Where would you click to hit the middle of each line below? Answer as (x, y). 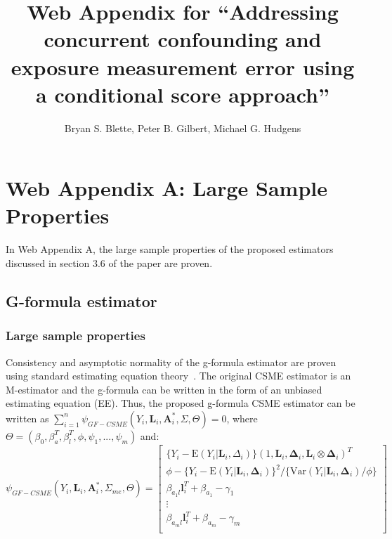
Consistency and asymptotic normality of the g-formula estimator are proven (171, 362)
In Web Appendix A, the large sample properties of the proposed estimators (170, 249)
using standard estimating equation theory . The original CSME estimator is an (178, 376)
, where (242, 418)
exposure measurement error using (183, 66)
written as (27, 418)
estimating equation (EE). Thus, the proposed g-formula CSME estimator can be (181, 403)
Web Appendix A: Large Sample (166, 188)
